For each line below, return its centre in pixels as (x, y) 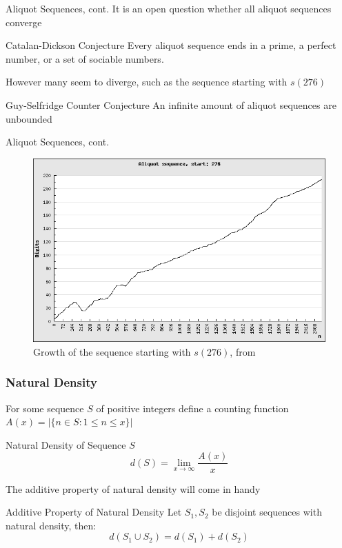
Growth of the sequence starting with (112, 351)
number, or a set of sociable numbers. (85, 58)
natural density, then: (51, 525)
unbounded (29, 118)
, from (243, 351)
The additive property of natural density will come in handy (133, 488)
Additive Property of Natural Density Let (94, 512)
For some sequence (45, 408)
